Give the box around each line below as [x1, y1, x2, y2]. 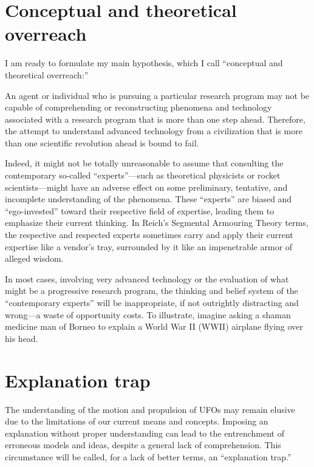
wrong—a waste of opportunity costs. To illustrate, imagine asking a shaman [5, 308, 291, 321]
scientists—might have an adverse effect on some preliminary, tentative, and [5, 180, 288, 193]
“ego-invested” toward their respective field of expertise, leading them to [5, 204, 275, 217]
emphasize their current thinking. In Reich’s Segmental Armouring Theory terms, [5, 216, 309, 229]
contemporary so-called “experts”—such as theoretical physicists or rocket [5, 169, 281, 182]
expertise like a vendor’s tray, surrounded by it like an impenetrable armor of [5, 240, 293, 253]
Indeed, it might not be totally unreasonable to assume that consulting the [5, 157, 284, 169]
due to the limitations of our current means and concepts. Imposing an [5, 415, 268, 428]
